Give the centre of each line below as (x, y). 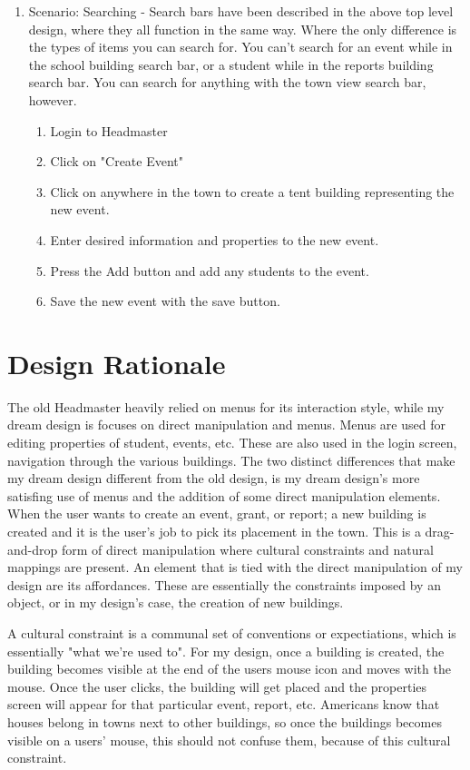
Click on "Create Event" (117, 161)
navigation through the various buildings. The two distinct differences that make (231, 460)
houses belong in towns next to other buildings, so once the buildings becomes (225, 721)
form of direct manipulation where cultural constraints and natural (247, 549)
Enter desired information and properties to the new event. (215, 239)
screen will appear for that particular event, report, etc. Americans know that (224, 704)
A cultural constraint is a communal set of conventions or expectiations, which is (232, 632)
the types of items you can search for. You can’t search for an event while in (240, 47)
